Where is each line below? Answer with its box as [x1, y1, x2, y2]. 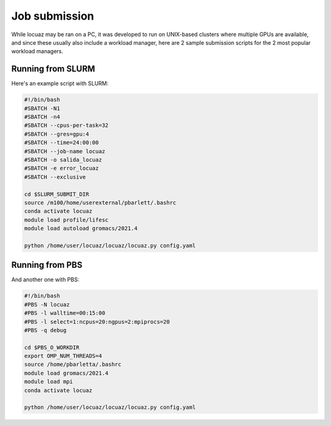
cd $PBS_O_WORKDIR [24, 344, 80, 351]
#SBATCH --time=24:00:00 [24, 139, 99, 146]
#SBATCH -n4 [24, 113, 61, 120]
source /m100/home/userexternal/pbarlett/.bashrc [24, 199, 177, 206]
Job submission [11, 9, 94, 23]
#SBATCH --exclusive [24, 173, 86, 180]
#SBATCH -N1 [24, 105, 61, 112]
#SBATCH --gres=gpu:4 [24, 131, 89, 137]
